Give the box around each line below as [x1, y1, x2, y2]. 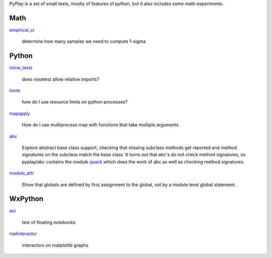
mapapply [9, 110, 30, 116]
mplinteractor [9, 231, 37, 237]
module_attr [9, 170, 34, 176]
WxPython [9, 195, 44, 203]
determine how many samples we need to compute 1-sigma [22, 38, 146, 45]
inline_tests [9, 65, 33, 71]
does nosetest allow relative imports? [22, 76, 99, 82]
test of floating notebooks [22, 219, 76, 225]
